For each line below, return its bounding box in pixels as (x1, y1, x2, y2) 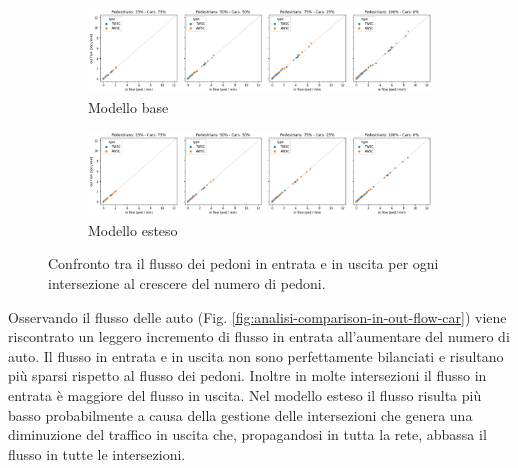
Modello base (88, 96, 169, 117)
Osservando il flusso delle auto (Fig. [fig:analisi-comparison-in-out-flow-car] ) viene (8, 306, 507, 327)
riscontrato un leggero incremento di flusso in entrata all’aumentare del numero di (8, 326, 510, 347)
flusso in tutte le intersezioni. (8, 443, 186, 464)
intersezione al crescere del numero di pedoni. (48, 272, 326, 293)
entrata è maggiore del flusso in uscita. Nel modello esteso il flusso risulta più (8, 384, 482, 405)
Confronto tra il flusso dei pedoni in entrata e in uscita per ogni (48, 253, 439, 274)
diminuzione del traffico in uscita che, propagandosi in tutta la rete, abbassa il (8, 424, 487, 445)
